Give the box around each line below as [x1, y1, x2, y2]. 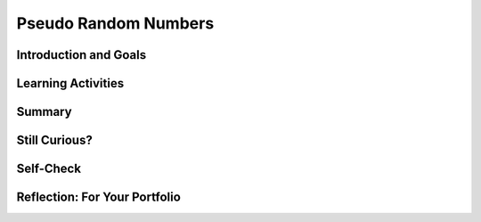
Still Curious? [16, 133, 93, 148]
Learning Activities [16, 76, 125, 91]
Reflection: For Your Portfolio [16, 190, 182, 205]
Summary [16, 104, 72, 119]
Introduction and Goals [16, 47, 147, 62]
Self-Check [16, 161, 82, 177]
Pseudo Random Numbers [16, 13, 215, 33]
